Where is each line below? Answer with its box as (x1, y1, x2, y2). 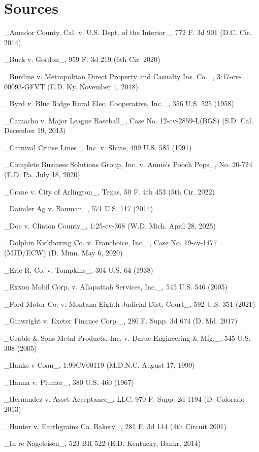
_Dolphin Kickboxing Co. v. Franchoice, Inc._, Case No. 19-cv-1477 (4, 237, 217, 248)
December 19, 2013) (4, 125, 66, 136)
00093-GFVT (4, 81, 45, 91)
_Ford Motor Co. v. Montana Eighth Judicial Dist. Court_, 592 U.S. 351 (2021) (4, 298, 255, 309)
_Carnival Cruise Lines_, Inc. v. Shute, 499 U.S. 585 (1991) (4, 142, 192, 152)
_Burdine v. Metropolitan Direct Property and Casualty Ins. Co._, (4, 71, 215, 81)
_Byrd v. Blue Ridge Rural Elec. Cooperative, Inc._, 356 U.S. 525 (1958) (4, 98, 234, 109)
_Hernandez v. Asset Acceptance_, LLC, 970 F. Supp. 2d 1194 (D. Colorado (4, 394, 245, 404)
